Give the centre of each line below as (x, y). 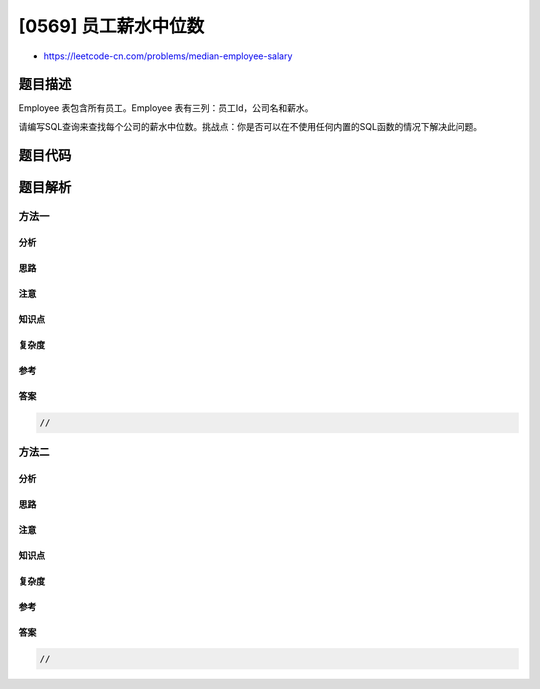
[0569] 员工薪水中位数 (111, 26)
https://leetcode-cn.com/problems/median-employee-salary (168, 56)
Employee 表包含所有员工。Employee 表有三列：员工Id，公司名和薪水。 (166, 108)
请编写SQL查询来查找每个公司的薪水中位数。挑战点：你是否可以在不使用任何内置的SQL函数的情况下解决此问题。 (250, 126)
